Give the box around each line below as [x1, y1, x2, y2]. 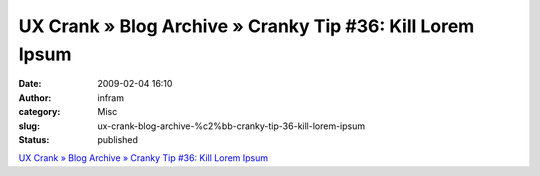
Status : [18, 133, 50, 145]
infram [97, 91, 125, 104]
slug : [18, 120, 40, 132]
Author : [18, 91, 52, 104]
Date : [18, 78, 42, 90]
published [97, 133, 139, 145]
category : [18, 106, 61, 118]
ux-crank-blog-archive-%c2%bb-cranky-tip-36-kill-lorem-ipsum [97, 120, 366, 132]
